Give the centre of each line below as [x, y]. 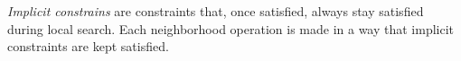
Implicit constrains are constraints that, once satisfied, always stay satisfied [216, 11]
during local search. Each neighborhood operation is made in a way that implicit [231, 28]
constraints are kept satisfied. [88, 46]
